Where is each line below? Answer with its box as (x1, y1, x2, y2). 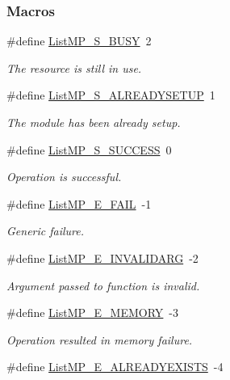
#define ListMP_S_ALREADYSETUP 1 (6, 87, 215, 103)
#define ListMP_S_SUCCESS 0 (6, 141, 172, 158)
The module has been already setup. (6, 114, 181, 130)
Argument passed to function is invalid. (6, 277, 200, 293)
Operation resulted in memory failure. (6, 331, 193, 348)
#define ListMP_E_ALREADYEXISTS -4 (6, 358, 224, 375)
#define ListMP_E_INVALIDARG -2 (6, 249, 199, 266)
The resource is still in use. (6, 59, 142, 76)
